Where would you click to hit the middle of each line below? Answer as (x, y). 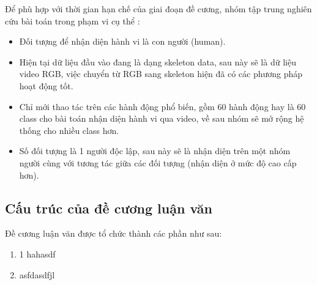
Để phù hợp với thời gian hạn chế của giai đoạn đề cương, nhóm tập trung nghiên (158, 9)
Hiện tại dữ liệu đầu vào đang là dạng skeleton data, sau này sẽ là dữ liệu (158, 61)
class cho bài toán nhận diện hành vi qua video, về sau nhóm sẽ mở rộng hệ (162, 118)
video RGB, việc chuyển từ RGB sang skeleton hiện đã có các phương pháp (161, 74)
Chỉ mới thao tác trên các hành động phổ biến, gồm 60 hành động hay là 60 (162, 106)
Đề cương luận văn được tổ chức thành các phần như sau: (114, 233)
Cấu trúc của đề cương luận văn (109, 208)
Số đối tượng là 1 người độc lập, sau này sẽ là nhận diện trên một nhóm (155, 151)
